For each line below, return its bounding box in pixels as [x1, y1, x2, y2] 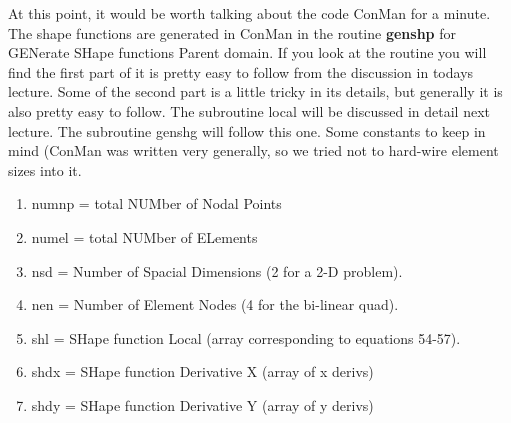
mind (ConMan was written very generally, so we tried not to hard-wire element [8, 140, 499, 161]
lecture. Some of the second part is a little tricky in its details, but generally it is [8, 81, 503, 102]
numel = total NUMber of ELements [31, 226, 258, 247]
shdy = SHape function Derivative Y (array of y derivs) [31, 394, 374, 415]
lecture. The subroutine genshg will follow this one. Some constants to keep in [8, 120, 486, 141]
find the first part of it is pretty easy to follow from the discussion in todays [8, 61, 474, 82]
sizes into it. [8, 159, 82, 180]
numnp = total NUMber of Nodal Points [31, 193, 282, 214]
